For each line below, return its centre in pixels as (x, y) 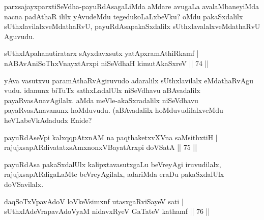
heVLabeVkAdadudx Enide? (48, 120)
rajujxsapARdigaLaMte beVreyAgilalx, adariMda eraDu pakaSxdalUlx (114, 174)
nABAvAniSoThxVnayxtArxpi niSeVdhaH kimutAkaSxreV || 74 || (107, 63)
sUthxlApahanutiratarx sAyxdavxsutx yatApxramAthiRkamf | (101, 53)
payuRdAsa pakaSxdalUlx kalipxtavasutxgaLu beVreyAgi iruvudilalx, (113, 164)
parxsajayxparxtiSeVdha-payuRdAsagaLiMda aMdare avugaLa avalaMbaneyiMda (132, 6)
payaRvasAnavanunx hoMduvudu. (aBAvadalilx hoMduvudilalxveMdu (114, 110)
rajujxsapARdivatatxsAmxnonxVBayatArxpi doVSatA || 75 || (101, 147)
